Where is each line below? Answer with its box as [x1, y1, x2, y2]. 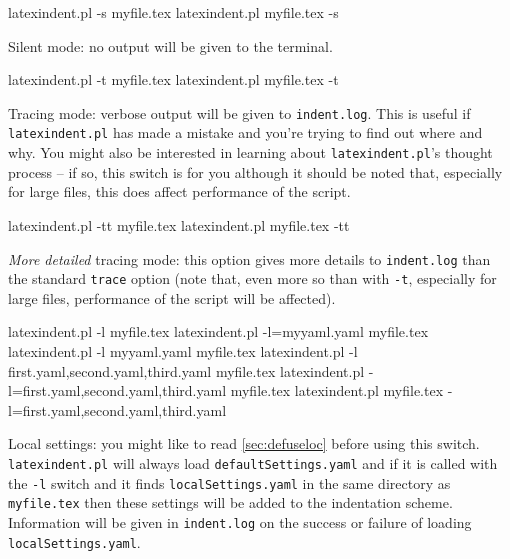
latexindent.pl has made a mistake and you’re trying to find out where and [8, 122, 483, 143]
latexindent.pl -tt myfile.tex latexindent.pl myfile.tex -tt [8, 214, 350, 235]
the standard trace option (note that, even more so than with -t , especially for [8, 268, 497, 289]
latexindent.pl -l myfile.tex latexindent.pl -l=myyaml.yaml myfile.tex [8, 321, 429, 342]
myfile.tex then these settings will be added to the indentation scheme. [8, 492, 453, 513]
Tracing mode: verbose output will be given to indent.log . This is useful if [8, 102, 471, 123]
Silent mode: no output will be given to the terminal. [8, 35, 333, 56]
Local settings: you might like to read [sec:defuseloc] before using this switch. [8, 433, 480, 454]
